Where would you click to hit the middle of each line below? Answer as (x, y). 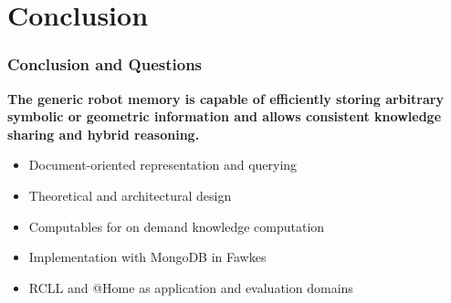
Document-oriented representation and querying (163, 165)
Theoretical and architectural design (130, 195)
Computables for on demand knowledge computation (177, 226)
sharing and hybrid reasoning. (104, 134)
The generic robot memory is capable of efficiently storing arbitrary (225, 98)
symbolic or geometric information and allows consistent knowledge (225, 116)
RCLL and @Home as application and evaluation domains (191, 287)
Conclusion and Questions (105, 64)
